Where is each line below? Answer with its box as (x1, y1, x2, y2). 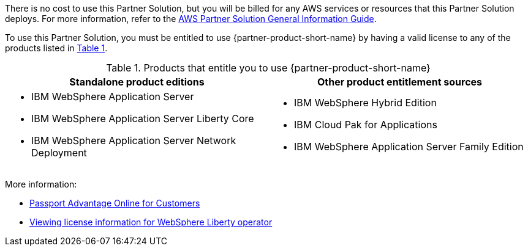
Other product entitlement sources (317, 76, 483, 88)
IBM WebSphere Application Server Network (31, 134, 236, 147)
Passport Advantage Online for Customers (29, 198, 200, 208)
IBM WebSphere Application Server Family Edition (294, 140, 524, 153)
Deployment (31, 147, 87, 159)
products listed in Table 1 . (5, 43, 108, 53)
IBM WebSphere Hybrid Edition (294, 96, 437, 109)
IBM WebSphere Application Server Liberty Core (31, 112, 254, 125)
